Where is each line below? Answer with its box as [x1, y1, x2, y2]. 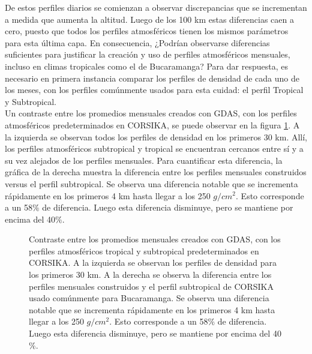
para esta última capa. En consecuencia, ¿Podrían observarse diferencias [5, 36, 270, 49]
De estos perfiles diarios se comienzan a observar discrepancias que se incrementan [5, 1, 307, 13]
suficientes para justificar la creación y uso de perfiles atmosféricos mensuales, [5, 48, 290, 61]
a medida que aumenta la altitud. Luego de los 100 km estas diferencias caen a [5, 13, 294, 25]
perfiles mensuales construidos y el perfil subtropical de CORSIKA [29, 280, 274, 292]
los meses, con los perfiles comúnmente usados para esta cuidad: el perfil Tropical [5, 83, 304, 96]
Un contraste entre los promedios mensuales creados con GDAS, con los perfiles [5, 107, 297, 119]
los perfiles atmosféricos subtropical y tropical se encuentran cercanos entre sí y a [5, 142, 304, 155]
